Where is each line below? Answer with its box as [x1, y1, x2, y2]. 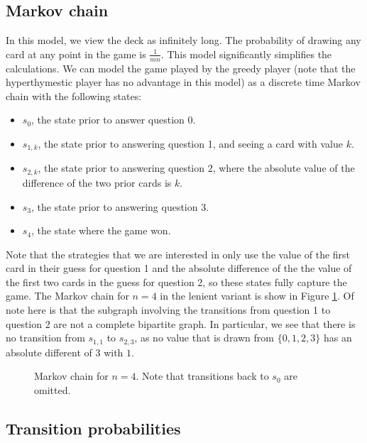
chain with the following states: [6, 88, 142, 103]
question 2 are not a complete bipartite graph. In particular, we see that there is [6, 316, 356, 331]
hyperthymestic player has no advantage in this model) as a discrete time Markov [6, 75, 361, 89]
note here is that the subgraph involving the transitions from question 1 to [6, 302, 331, 317]
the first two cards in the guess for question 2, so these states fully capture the [6, 274, 347, 289]
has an [324, 330, 352, 345]
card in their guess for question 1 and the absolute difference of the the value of [6, 261, 352, 275]
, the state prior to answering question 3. [31, 199, 209, 214]
